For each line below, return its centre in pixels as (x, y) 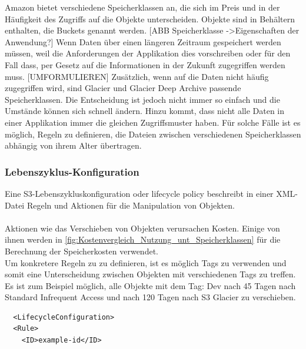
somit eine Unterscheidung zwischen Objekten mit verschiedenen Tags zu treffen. (150, 274)
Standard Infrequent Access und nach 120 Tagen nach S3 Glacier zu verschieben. (150, 297)
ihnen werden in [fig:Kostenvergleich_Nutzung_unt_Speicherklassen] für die (143, 239)
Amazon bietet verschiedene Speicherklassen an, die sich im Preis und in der (142, 7)
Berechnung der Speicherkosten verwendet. (82, 251)
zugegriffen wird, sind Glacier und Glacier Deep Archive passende (123, 88)
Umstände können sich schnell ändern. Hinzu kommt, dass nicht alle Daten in (145, 111)
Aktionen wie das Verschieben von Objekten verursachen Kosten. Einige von (142, 228)
